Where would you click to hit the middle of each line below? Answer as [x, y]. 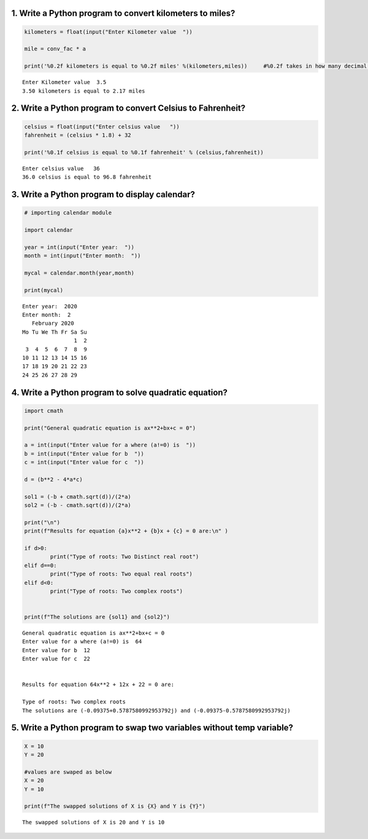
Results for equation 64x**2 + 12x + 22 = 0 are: [98, 685]
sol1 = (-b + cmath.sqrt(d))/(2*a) [78, 497]
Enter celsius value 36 [61, 168]
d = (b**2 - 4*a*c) [53, 479]
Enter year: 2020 [50, 306]
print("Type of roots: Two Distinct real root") [125, 557]
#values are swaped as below [68, 772]
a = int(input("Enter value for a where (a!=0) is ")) [110, 445]
